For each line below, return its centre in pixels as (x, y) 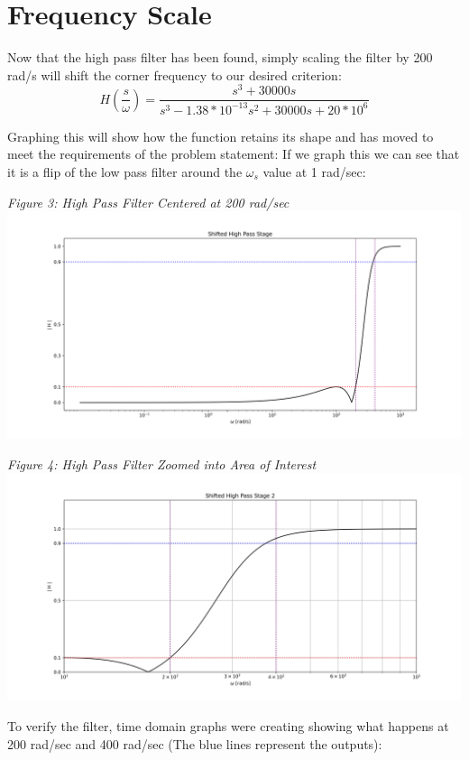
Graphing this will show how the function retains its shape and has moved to (221, 136)
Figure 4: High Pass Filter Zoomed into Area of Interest (162, 463)
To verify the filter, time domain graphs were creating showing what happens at (228, 725)
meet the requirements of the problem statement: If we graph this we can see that (234, 154)
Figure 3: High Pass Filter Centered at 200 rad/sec (148, 202)
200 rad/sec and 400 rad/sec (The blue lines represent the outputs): (195, 743)
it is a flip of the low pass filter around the (125, 171)
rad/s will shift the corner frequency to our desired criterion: (175, 74)
